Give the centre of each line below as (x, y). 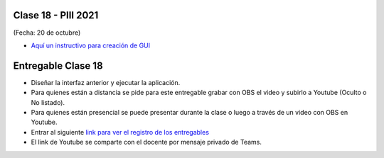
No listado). (48, 102)
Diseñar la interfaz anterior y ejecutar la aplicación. (106, 82)
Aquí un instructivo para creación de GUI (91, 45)
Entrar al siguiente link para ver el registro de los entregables (120, 132)
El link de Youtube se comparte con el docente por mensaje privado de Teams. (146, 142)
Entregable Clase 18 (58, 66)
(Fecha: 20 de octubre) (47, 33)
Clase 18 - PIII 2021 (56, 15)
